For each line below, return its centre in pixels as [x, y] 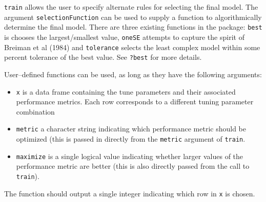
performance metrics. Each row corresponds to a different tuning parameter [135, 102]
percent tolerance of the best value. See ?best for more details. [103, 57]
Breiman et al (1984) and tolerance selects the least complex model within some [132, 47]
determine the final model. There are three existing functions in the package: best [133, 27]
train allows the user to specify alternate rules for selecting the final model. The [131, 7]
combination [35, 111]
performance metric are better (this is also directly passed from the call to [133, 166]
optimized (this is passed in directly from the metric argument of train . [131, 139]
